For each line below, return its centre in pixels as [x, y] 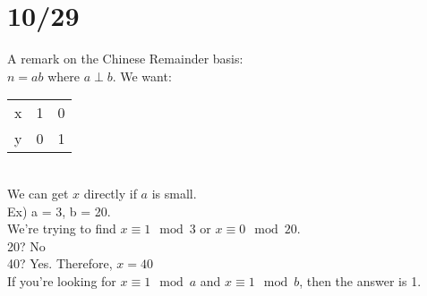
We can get [38, 193]
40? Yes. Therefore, [60, 263]
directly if [110, 193]
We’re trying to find [62, 228]
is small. [174, 193]
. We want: [142, 76]
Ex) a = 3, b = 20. [59, 211]
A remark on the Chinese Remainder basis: [125, 59]
